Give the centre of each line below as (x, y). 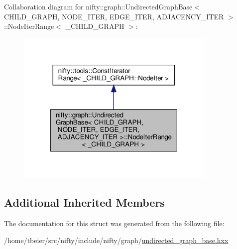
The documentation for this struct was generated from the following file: (114, 223)
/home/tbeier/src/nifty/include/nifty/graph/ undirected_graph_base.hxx (116, 240)
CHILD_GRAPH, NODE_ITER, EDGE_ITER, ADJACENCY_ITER (114, 16)
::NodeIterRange (29, 26)
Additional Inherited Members (84, 202)
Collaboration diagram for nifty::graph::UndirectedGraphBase (98, 6)
